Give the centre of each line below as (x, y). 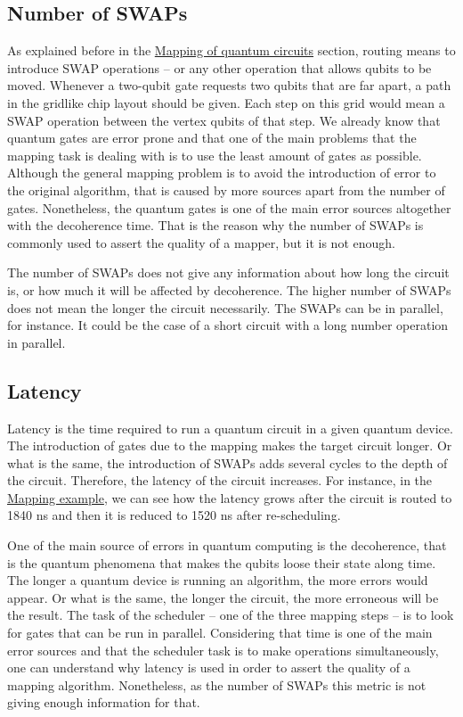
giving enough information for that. (104, 702)
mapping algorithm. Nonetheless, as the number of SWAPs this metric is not (217, 684)
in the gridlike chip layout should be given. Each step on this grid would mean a (226, 102)
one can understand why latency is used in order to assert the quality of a (209, 668)
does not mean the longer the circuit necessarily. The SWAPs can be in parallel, (225, 307)
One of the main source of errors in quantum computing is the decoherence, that (227, 545)
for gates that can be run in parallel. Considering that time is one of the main (220, 633)
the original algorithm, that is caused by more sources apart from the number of (226, 190)
